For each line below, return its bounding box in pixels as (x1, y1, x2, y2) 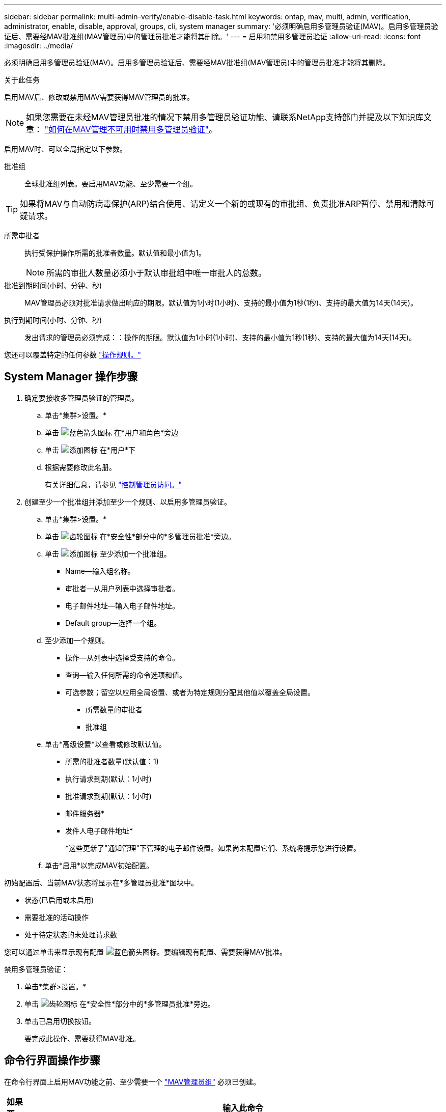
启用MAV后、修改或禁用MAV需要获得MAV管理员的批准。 (4, 93, 194, 101)
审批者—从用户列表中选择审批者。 (65, 583, 179, 593)
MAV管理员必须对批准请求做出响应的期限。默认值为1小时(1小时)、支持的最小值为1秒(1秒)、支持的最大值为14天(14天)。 (24, 298, 417, 307)
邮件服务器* (65, 809, 105, 818)
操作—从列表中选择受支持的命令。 (65, 653, 179, 662)
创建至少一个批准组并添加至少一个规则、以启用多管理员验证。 (24, 497, 231, 506)
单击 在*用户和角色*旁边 (45, 428, 178, 437)
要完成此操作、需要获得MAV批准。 (24, 1034, 141, 1043)
